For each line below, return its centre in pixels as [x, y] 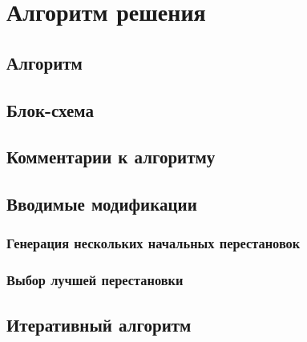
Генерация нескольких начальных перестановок [153, 243]
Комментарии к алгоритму [111, 157]
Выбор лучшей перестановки [95, 280]
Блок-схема [50, 109]
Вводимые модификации [102, 204]
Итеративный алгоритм [99, 324]
